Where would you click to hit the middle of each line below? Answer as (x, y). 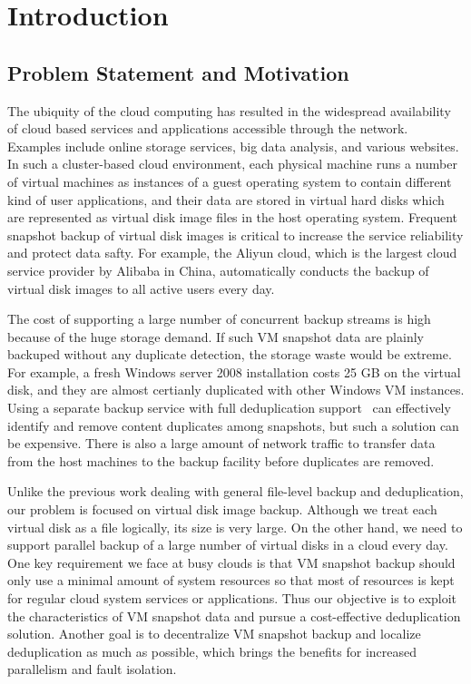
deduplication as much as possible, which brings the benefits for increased (212, 651)
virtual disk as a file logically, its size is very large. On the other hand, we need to (235, 527)
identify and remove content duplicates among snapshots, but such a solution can (233, 425)
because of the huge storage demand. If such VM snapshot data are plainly (216, 336)
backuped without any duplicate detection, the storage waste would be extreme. (230, 354)
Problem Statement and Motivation (178, 72)
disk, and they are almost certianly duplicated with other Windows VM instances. (236, 390)
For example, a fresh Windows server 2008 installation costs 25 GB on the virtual (234, 371)
